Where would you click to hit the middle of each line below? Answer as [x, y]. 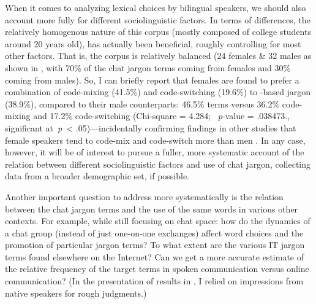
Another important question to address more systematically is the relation [144, 196]
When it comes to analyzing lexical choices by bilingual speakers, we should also [156, 7]
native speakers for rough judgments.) [76, 293]
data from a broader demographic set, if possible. [97, 176]
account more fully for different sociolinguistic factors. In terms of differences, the [158, 19]
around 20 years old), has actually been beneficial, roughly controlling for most [153, 43]
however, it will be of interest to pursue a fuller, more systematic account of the [155, 152]
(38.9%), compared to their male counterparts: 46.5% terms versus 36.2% [142, 103]
